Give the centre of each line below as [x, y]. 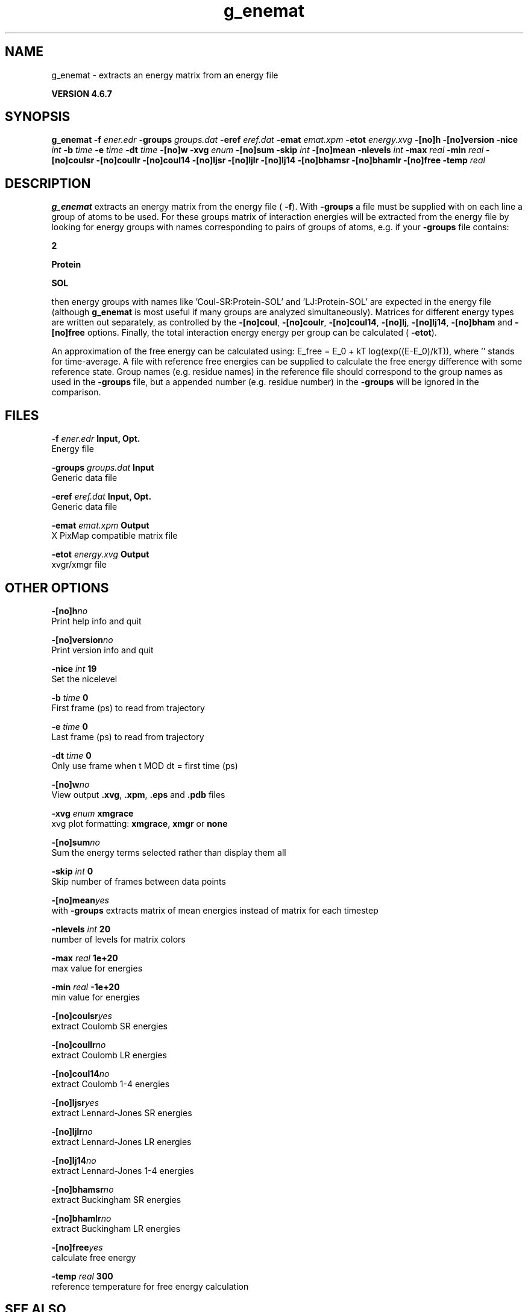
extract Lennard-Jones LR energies [121, 1141]
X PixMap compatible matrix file [115, 536]
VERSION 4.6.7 [82, 93]
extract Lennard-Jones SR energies [122, 1113]
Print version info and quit [102, 650]
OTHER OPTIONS [57, 588]
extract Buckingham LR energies [116, 1228]
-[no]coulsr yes [82, 1015]
